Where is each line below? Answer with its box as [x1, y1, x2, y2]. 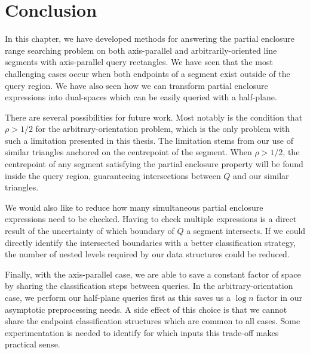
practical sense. [5, 338, 60, 350]
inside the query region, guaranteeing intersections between [5, 169, 221, 181]
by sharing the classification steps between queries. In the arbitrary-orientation [5, 279, 293, 292]
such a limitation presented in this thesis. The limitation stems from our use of [5, 134, 293, 146]
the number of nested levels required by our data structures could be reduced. [5, 248, 290, 260]
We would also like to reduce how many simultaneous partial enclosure [5, 201, 263, 213]
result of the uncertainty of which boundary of [5, 224, 174, 237]
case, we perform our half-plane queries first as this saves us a [5, 291, 231, 303]
